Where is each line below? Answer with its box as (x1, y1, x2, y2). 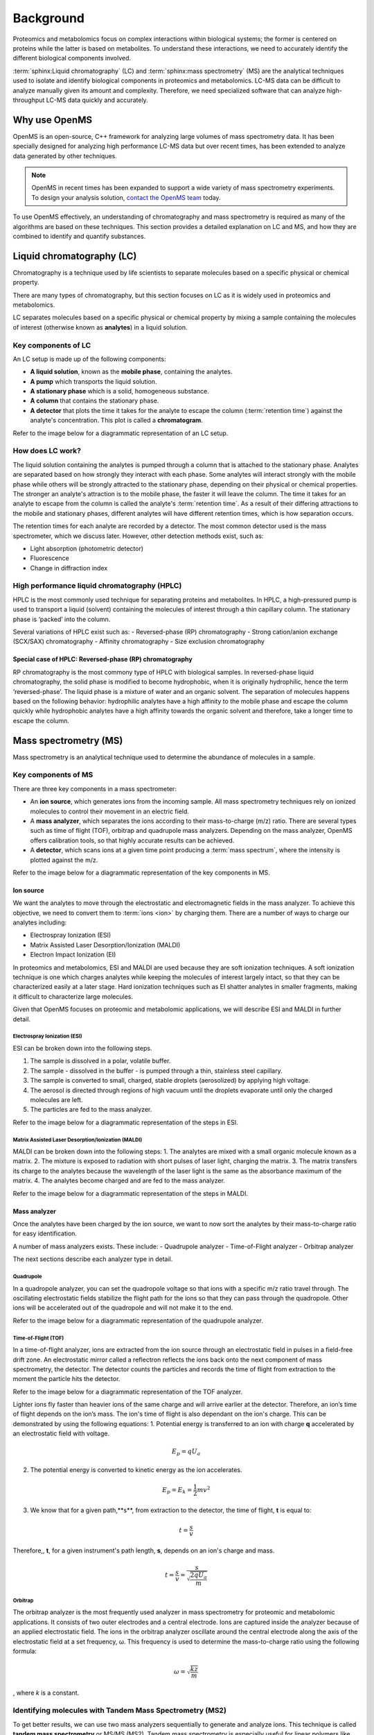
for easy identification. (12, 1229, 78, 1238)
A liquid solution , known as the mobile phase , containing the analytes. (30, 368, 233, 376)
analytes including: (12, 918, 67, 926)
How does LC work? (12, 446, 81, 456)
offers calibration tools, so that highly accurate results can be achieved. (30, 836, 235, 845)
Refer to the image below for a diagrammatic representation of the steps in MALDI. (12, 1189, 249, 1197)
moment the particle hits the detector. (12, 1375, 121, 1383)
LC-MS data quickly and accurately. (46, 96, 148, 104)
